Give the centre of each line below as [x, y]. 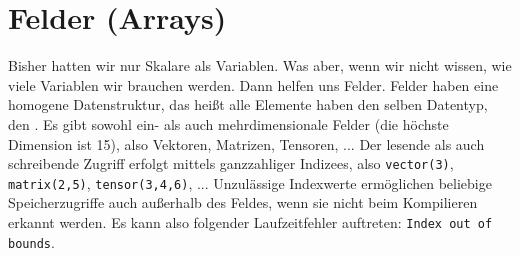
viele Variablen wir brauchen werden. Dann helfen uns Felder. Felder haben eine [253, 84]
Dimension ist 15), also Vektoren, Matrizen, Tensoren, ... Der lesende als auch [246, 143]
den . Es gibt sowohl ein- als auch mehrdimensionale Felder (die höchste [228, 123]
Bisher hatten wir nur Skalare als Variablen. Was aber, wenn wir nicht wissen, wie [260, 65]
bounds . [31, 241]
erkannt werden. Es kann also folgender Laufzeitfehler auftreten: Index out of [250, 222]
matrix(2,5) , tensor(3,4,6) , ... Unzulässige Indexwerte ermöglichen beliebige [250, 182]
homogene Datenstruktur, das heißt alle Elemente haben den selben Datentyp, [248, 104]
